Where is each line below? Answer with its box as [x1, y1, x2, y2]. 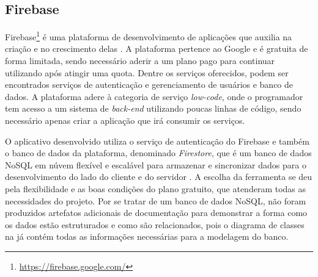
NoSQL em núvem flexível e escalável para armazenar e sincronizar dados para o [5, 158, 306, 171]
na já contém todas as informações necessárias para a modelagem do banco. [5, 230, 289, 243]
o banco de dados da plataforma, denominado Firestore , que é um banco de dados [5, 146, 312, 159]
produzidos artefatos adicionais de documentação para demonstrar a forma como [5, 206, 308, 219]
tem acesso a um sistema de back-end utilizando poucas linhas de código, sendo [5, 102, 301, 115]
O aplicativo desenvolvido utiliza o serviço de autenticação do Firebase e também [5, 134, 309, 147]
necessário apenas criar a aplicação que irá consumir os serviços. [5, 114, 245, 127]
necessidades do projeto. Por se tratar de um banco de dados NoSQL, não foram [5, 194, 306, 207]
